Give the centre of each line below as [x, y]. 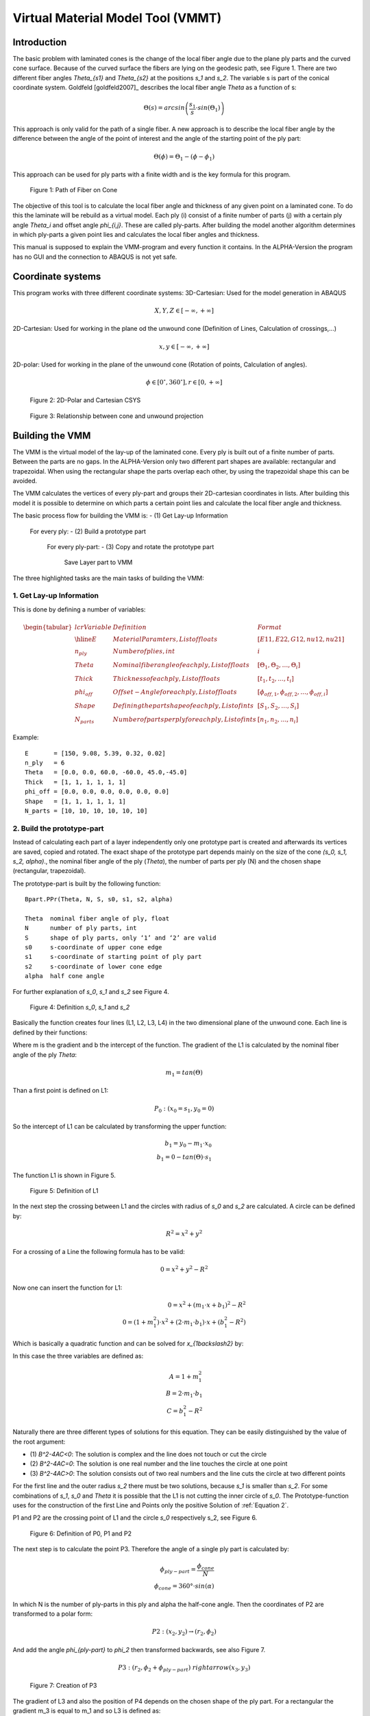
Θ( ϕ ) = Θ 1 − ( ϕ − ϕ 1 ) [184, 157]
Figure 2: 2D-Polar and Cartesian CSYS [85, 400]
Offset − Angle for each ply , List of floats [175, 692]
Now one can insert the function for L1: [67, 1288]
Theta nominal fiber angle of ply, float [97, 918]
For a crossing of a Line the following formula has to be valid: [99, 1252]
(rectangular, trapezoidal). [49, 871]
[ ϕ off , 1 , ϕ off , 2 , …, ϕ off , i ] [293, 693]
